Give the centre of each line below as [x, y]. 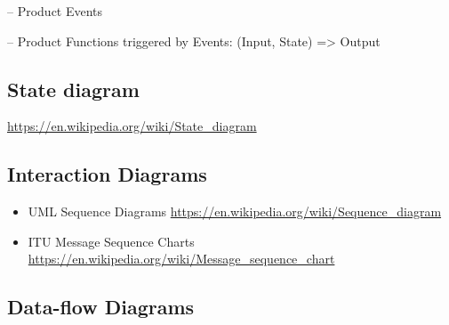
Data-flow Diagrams [101, 307]
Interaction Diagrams [107, 174]
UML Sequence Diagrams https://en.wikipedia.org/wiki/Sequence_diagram [235, 211]
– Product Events [55, 11]
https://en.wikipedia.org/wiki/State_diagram [132, 126]
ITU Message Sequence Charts [111, 241]
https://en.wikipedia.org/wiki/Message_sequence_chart [181, 259]
